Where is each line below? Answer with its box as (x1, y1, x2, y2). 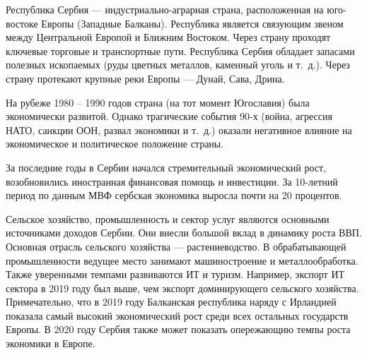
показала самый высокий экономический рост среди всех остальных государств (6, 308, 349, 323)
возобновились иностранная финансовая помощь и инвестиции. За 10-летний (6, 174, 338, 188)
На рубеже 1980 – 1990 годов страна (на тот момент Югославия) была (6, 95, 310, 109)
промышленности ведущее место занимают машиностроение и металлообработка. (6, 253, 359, 267)
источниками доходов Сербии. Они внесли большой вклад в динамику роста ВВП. (6, 225, 362, 240)
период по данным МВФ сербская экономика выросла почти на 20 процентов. (6, 188, 342, 203)
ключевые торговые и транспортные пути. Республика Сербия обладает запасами (6, 43, 355, 58)
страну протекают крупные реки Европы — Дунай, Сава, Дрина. (6, 71, 285, 85)
